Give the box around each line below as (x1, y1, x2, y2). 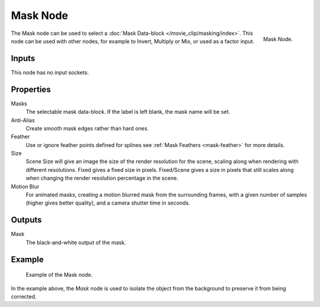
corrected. (11, 293, 37, 300)
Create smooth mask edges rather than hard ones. (25, 124, 149, 132)
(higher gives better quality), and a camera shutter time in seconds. (25, 199, 190, 207)
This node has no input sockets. (11, 69, 89, 76)
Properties (11, 84, 51, 94)
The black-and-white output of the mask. (25, 239, 126, 246)
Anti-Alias (11, 116, 35, 124)
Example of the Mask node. (25, 271, 93, 279)
